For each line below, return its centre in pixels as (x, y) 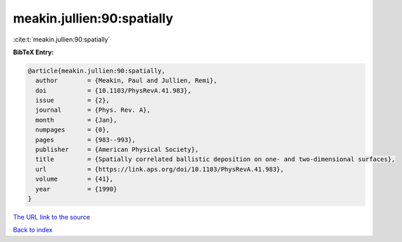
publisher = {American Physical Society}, (117, 150)
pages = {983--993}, (86, 140)
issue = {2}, (73, 101)
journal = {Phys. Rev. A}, (93, 110)
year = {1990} (76, 189)
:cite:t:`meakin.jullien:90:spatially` (62, 39)
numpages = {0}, (73, 130)
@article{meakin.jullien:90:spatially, (96, 71)
